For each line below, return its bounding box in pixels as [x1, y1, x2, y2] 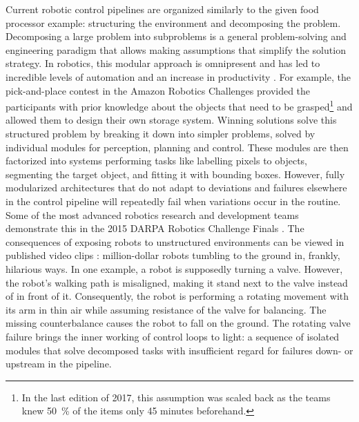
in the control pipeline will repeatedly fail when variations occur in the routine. [6, 193, 341, 208]
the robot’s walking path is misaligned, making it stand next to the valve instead [6, 275, 348, 289]
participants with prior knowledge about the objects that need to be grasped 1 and [6, 97, 353, 113]
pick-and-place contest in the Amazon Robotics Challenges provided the [6, 83, 311, 97]
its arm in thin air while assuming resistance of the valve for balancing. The [6, 302, 327, 316]
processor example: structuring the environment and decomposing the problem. [6, 15, 341, 30]
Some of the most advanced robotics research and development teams [6, 207, 299, 222]
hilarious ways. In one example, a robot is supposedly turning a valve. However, [6, 261, 343, 276]
